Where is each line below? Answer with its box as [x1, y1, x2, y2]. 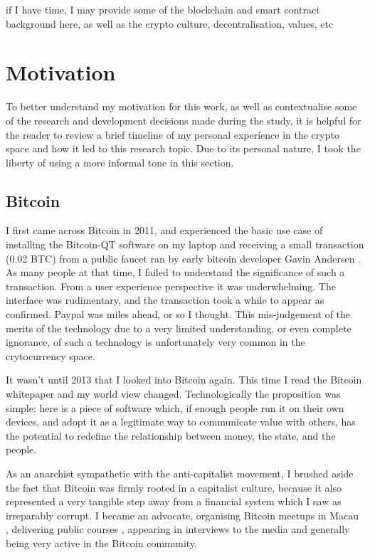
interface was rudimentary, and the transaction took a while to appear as [6, 292, 324, 307]
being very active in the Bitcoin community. [6, 535, 197, 550]
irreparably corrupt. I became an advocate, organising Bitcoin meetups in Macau [6, 507, 359, 522]
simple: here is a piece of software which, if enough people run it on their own [6, 400, 344, 415]
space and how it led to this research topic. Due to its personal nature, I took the [6, 141, 361, 156]
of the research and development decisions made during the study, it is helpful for [6, 112, 361, 127]
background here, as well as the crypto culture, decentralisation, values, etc [6, 16, 334, 31]
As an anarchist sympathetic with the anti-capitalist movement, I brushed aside [6, 465, 354, 480]
